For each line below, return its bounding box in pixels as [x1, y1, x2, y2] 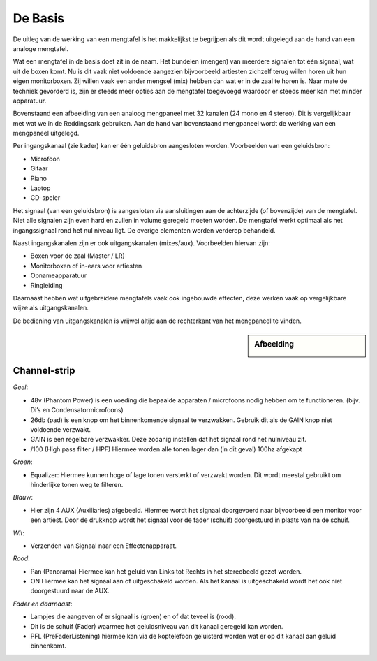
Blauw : [13, 493, 33, 502]
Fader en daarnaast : [13, 600, 73, 608]
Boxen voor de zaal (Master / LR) [30, 252, 125, 260]
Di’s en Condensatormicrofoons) [30, 406, 124, 414]
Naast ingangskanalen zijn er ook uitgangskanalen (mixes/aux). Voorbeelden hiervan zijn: [13, 238, 270, 247]
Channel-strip [13, 365, 75, 377]
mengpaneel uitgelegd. [13, 129, 80, 138]
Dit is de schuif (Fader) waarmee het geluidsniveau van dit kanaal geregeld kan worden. [30, 622, 283, 630]
